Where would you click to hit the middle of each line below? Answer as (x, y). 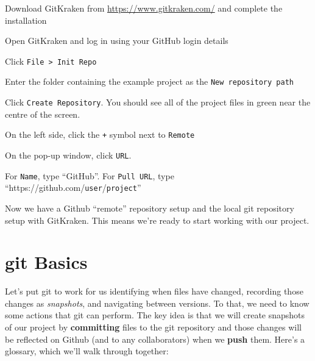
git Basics (46, 262)
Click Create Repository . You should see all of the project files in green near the (158, 102)
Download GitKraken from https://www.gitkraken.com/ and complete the (144, 8)
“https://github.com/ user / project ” (73, 188)
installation (26, 20)
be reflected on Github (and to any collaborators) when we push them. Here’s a (155, 339)
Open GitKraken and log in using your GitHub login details (117, 41)
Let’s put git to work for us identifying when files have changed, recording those (154, 291)
